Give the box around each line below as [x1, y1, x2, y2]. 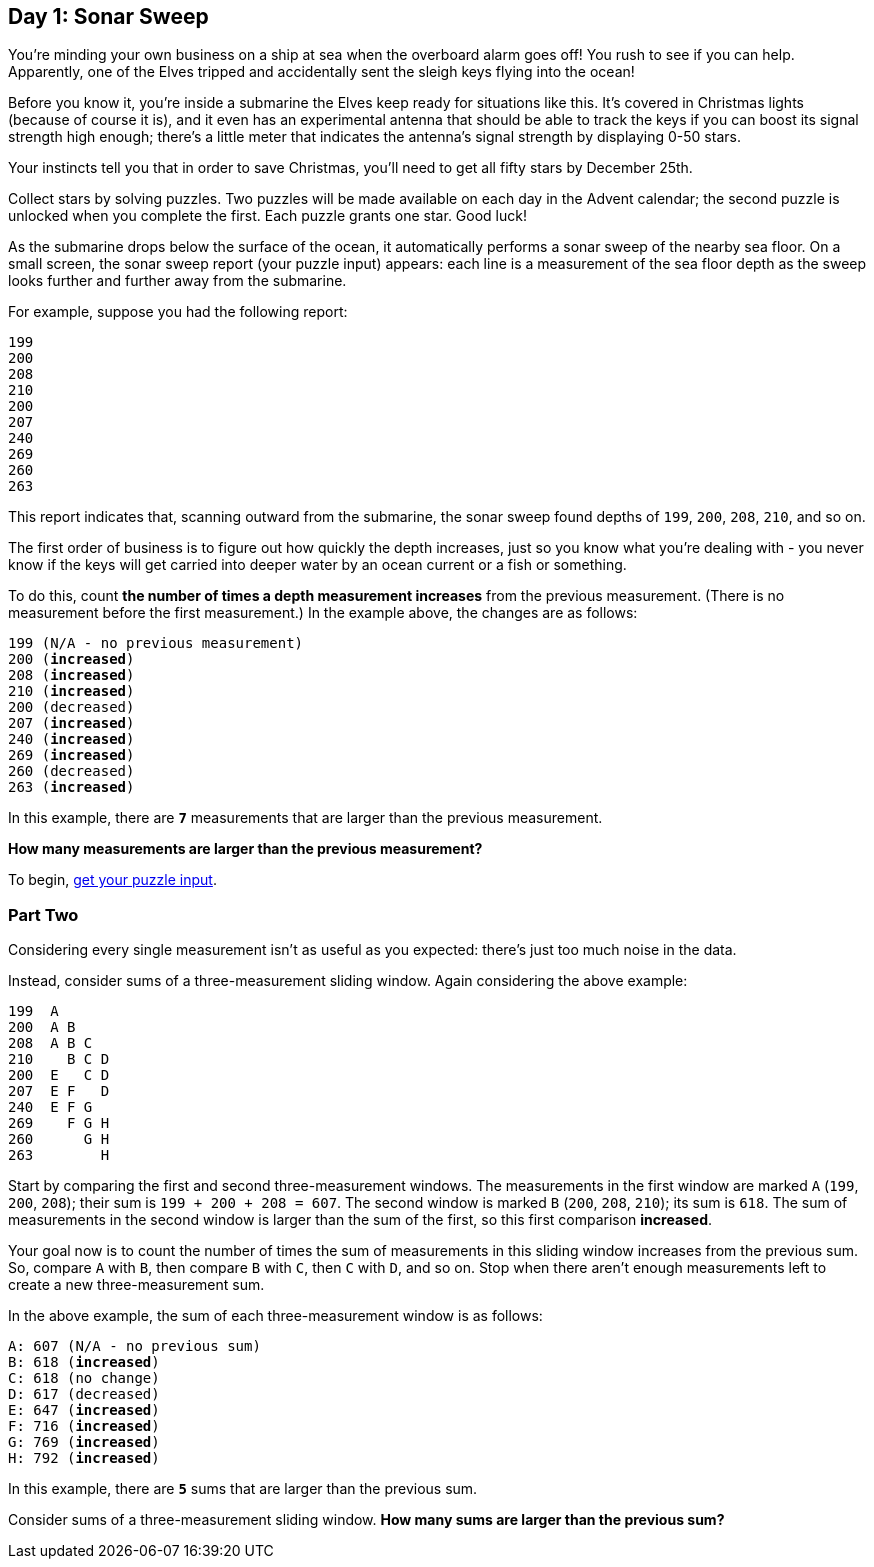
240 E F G [8, 1099, 93, 1116]
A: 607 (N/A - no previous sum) [8, 1338, 261, 1355]
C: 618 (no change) [8, 1370, 160, 1387]
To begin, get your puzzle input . [8, 871, 217, 889]
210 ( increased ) [8, 683, 135, 700]
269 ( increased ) [8, 747, 135, 764]
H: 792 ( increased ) [8, 1450, 160, 1467]
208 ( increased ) [8, 667, 135, 684]
